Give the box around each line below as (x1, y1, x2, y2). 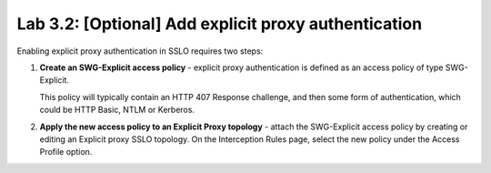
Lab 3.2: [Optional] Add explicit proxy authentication (16, 14, 423, 34)
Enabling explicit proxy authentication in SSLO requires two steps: (16, 46, 264, 56)
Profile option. (39, 147, 93, 158)
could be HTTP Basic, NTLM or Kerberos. (39, 105, 195, 116)
